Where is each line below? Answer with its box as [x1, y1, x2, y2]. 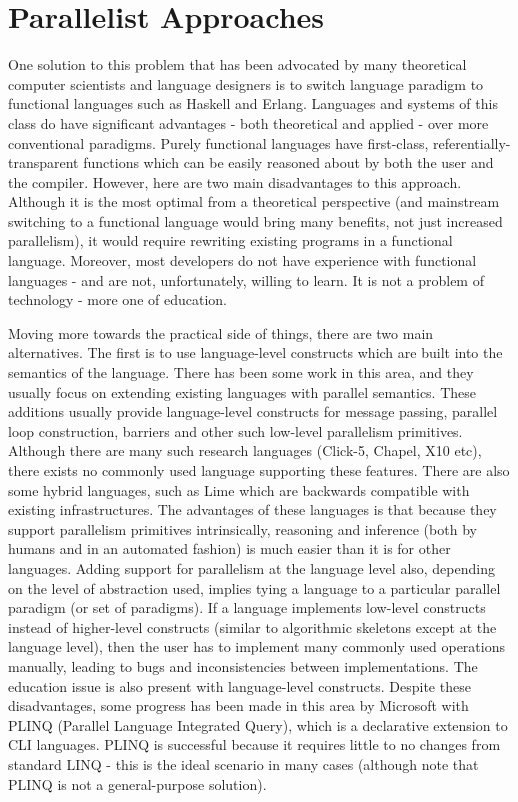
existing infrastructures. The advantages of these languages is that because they [8, 499, 497, 520]
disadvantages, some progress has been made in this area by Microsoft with [8, 695, 469, 716]
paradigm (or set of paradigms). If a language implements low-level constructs [8, 597, 486, 618]
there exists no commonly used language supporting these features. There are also [8, 460, 510, 480]
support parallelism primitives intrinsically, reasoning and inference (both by [8, 518, 477, 539]
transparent [8, 152, 79, 173]
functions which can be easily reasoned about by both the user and [83, 152, 494, 173]
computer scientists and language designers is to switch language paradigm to [8, 73, 484, 94]
